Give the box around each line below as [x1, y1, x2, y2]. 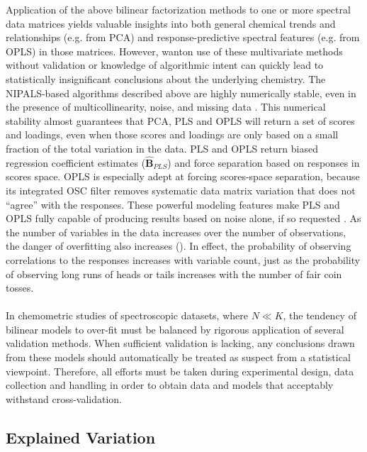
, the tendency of [283, 308, 356, 323]
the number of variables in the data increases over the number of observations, [6, 224, 346, 239]
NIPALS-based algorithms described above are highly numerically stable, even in [6, 85, 356, 100]
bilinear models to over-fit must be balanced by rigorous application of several [6, 321, 344, 336]
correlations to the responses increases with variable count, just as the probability [6, 252, 361, 267]
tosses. [6, 280, 34, 295]
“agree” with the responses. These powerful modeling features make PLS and [6, 197, 340, 211]
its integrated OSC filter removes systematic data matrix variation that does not [6, 182, 356, 197]
